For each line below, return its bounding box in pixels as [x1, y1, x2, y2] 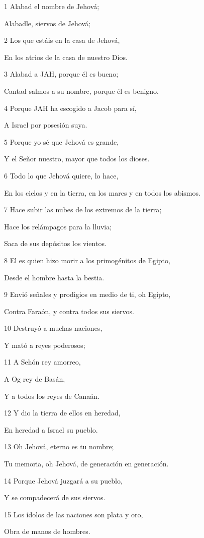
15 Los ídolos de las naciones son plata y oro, [4, 509, 143, 519]
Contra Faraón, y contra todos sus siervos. [4, 306, 134, 316]
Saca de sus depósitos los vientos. [4, 238, 107, 249]
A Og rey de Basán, [4, 374, 65, 384]
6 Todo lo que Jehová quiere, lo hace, [4, 170, 119, 181]
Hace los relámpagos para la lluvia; [4, 221, 112, 231]
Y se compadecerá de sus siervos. [4, 492, 106, 503]
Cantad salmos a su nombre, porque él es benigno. [4, 85, 159, 96]
